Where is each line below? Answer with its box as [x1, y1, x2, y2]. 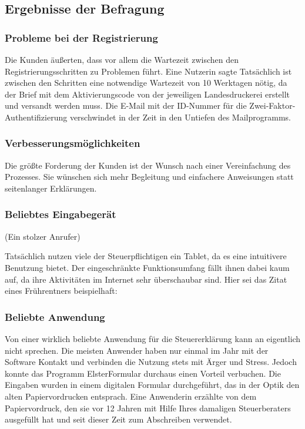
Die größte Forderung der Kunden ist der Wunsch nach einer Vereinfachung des [5, 159, 291, 171]
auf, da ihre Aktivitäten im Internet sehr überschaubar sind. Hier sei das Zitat [5, 273, 287, 285]
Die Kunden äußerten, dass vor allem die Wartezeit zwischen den [5, 53, 239, 65]
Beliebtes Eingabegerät [5, 207, 116, 222]
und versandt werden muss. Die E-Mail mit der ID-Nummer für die [5, 99, 247, 112]
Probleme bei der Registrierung [5, 30, 158, 45]
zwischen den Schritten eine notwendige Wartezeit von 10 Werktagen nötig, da [5, 76, 287, 89]
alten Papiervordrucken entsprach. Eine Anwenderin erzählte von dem [5, 390, 257, 402]
